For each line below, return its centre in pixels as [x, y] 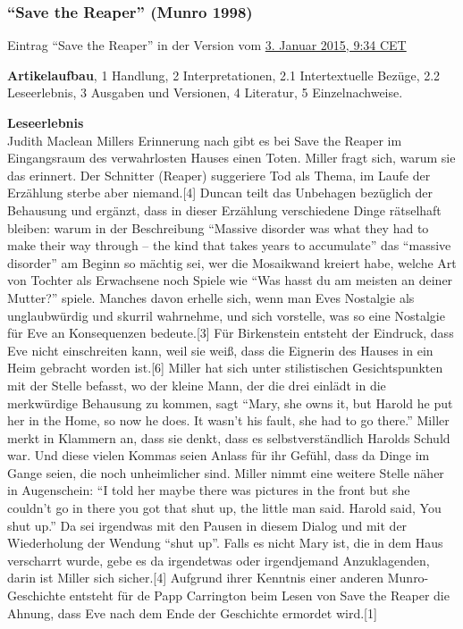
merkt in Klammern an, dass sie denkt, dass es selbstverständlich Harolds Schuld [229, 437]
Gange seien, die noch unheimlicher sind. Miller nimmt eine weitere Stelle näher [226, 472]
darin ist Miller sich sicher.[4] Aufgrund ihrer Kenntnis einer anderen [196, 578]
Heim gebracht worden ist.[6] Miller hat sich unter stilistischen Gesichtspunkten [225, 368]
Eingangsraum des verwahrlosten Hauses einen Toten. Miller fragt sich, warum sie [231, 158]
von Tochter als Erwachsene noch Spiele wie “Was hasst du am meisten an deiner [230, 280]
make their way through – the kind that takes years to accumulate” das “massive [229, 245]
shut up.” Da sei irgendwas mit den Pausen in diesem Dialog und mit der [207, 525]
